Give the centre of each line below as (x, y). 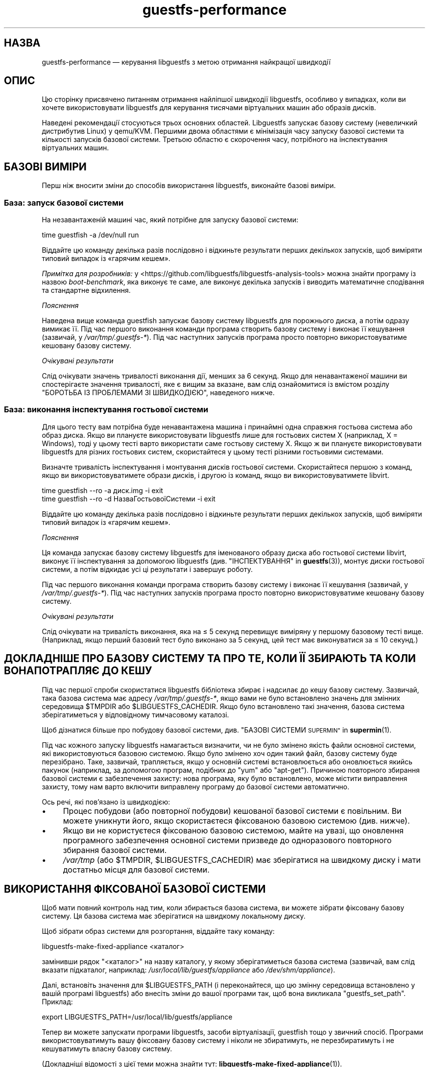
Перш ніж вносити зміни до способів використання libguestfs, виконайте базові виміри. (189, 186)
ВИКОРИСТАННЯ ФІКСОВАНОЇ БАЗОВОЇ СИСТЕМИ (135, 889)
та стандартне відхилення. (86, 290)
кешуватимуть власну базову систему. (107, 1049)
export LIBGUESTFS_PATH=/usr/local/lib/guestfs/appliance (137, 1017)
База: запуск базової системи (64, 202)
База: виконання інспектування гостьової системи (106, 410)
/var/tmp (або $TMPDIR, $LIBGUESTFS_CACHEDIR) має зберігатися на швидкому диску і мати (242, 860)
